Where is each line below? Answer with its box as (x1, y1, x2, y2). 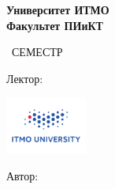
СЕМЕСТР (11, 43, 63, 60)
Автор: (6, 168, 39, 184)
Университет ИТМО (6, 2, 109, 17)
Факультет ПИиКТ (6, 17, 103, 33)
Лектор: (6, 70, 43, 86)
